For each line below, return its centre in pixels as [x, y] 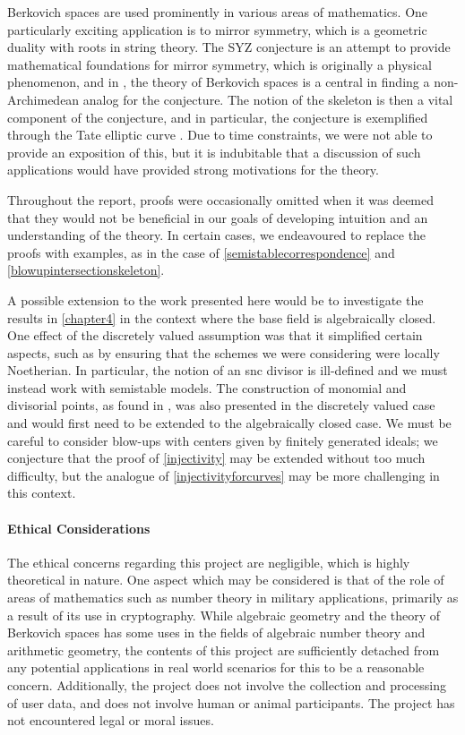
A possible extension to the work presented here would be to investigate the [215, 299]
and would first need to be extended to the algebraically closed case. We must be [229, 423]
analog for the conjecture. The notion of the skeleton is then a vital [268, 99]
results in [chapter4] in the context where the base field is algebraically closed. [222, 317]
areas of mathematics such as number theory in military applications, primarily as [233, 598]
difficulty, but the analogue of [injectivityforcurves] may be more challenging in [224, 475]
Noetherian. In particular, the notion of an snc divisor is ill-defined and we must [228, 370]
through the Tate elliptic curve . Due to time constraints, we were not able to [220, 135]
